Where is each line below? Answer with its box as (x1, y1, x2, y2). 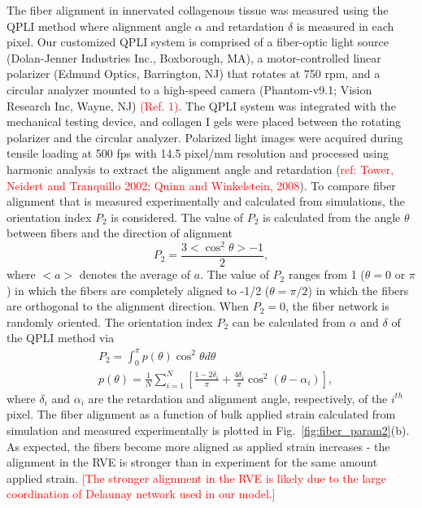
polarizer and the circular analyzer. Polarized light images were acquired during (7, 128, 403, 145)
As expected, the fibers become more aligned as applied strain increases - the (7, 437, 390, 454)
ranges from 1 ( (288, 266, 365, 283)
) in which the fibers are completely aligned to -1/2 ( (7, 281, 270, 298)
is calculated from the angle (263, 208, 401, 225)
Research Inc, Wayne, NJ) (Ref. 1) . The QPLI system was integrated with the (7, 97, 396, 114)
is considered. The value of (111, 208, 244, 225)
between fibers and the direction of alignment (7, 224, 233, 241)
